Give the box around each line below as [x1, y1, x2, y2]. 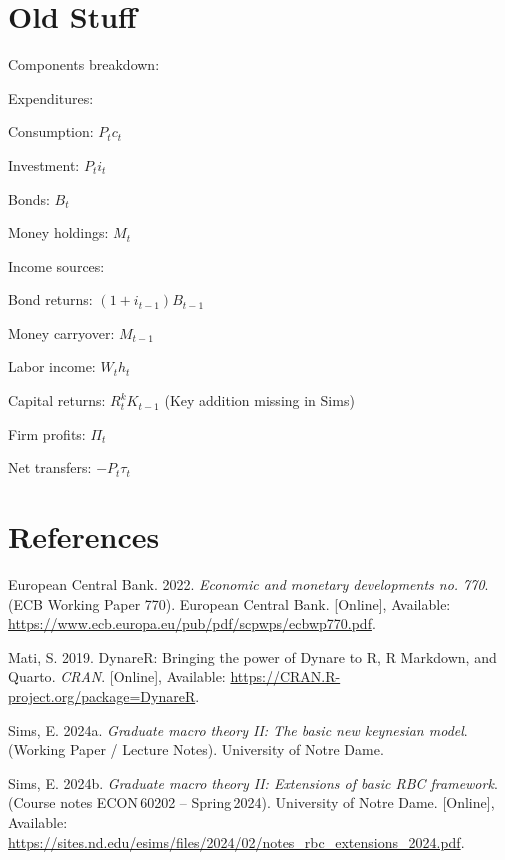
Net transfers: [8, 457, 92, 478]
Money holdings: [8, 222, 109, 243]
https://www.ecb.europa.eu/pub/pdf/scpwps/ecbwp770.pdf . [8, 613, 376, 634]
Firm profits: [8, 423, 86, 444]
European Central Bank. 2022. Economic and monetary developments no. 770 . [8, 573, 489, 594]
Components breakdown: [8, 54, 160, 75]
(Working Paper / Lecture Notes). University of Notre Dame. [8, 739, 384, 760]
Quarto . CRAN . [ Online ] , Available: [8, 666, 226, 687]
